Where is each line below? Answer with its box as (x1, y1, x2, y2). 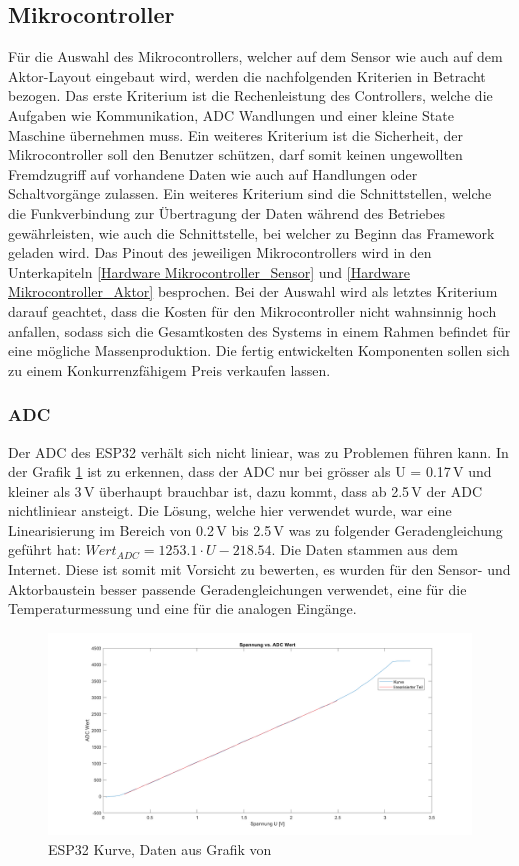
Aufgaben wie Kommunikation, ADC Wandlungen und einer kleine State (8, 104, 454, 125)
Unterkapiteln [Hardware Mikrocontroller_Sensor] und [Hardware (8, 261, 410, 282)
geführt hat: (8, 539, 81, 560)
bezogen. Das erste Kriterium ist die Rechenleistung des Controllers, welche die (8, 85, 493, 106)
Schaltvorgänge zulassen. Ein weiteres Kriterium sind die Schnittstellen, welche (8, 183, 492, 204)
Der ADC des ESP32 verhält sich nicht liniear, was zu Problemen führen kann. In (8, 441, 509, 462)
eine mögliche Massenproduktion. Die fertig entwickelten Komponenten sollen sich (8, 340, 510, 361)
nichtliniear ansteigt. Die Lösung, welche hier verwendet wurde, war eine (8, 500, 452, 521)
